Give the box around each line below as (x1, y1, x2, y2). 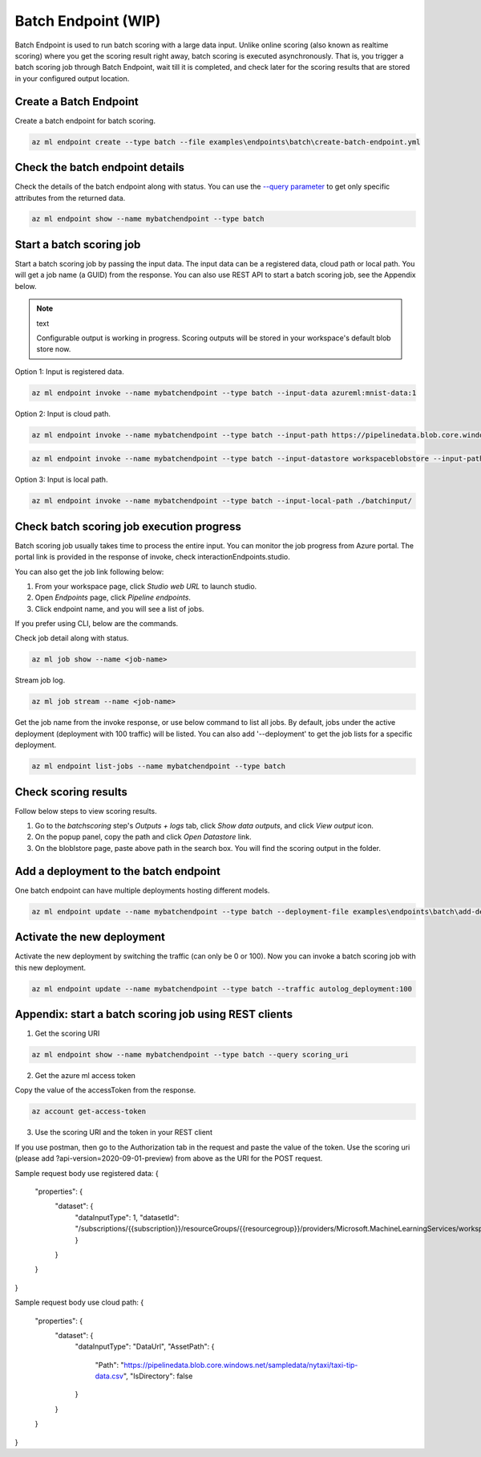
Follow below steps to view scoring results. (14, 806, 158, 816)
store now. (36, 344, 71, 354)
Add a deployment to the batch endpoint (14, 864, 220, 878)
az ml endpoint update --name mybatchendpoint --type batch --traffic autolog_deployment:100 (31, 984, 413, 993)
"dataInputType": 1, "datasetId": (75, 1212, 180, 1222)
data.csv (95, 1371, 124, 1381)
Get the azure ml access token (34, 1071, 136, 1081)
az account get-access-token (31, 1107, 147, 1116)
